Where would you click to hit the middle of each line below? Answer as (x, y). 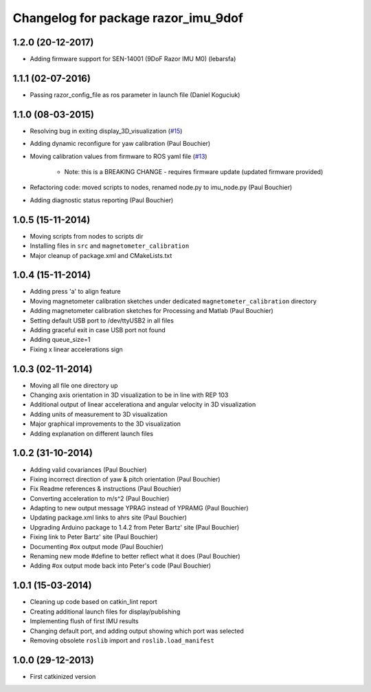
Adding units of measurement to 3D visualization (99, 414)
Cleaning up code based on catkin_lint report (93, 602)
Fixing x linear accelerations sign (76, 349)
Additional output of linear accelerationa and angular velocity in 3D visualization (143, 404)
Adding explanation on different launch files (92, 433)
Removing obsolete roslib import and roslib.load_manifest (122, 640)
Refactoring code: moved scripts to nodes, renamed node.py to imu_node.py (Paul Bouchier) (161, 187)
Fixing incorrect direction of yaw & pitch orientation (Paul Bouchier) (125, 479)
